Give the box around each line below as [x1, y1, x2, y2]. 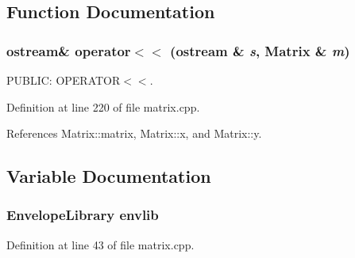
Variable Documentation [6, 164, 211, 188]
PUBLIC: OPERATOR [6, 72, 121, 88]
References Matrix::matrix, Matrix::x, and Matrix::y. [6, 125, 262, 142]
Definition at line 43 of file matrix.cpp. [6, 236, 195, 252]
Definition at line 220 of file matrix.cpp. [6, 98, 200, 115]
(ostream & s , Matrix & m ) [170, 40, 350, 60]
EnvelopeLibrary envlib [6, 205, 159, 225]
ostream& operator [6, 40, 131, 60]
